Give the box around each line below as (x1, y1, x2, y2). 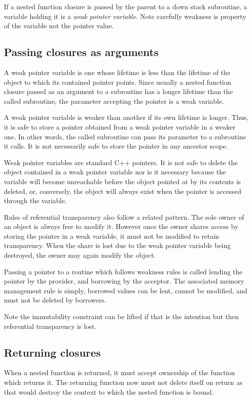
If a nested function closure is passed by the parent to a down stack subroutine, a (4, 1, 247, 11)
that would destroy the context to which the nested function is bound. (4, 386, 214, 397)
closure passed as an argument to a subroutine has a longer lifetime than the (4, 86, 233, 96)
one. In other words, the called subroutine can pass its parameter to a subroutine (4, 131, 246, 141)
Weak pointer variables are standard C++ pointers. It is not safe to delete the (4, 157, 238, 167)
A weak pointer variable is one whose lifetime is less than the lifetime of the (4, 67, 231, 77)
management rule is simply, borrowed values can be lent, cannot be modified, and (4, 285, 248, 295)
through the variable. (4, 195, 67, 206)
